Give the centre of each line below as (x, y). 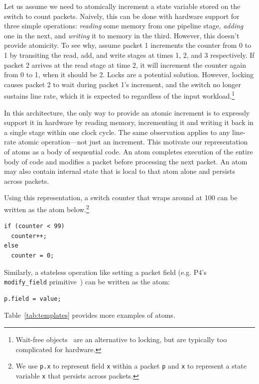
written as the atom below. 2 (47, 208)
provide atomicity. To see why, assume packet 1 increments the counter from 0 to (128, 45)
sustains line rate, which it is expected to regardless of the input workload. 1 (120, 95)
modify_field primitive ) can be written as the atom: (87, 282)
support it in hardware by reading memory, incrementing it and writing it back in (129, 122)
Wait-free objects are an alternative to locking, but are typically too (121, 339)
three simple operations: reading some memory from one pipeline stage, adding (124, 26)
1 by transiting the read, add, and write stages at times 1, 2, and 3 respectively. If (129, 55)
